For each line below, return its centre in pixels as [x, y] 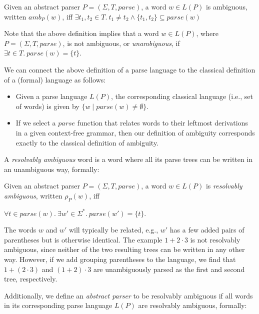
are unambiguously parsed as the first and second [169, 269]
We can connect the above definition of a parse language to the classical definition [130, 69]
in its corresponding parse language [58, 305]
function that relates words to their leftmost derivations [162, 123]
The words [20, 230]
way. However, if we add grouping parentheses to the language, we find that [120, 259]
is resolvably [224, 186]
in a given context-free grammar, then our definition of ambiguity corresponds [135, 132]
